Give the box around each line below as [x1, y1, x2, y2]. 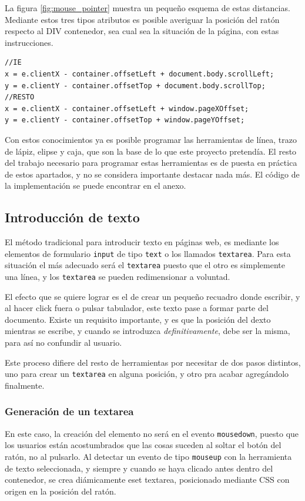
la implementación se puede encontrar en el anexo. [5, 179, 186, 192]
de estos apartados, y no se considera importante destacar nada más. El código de [5, 168, 300, 180]
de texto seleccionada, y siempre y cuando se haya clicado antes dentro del [5, 462, 273, 474]
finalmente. [5, 379, 45, 391]
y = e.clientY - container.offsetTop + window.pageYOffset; [5, 116, 245, 125]
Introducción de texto [5, 208, 140, 226]
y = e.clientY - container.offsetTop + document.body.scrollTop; [5, 81, 266, 90]
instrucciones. [5, 36, 53, 48]
